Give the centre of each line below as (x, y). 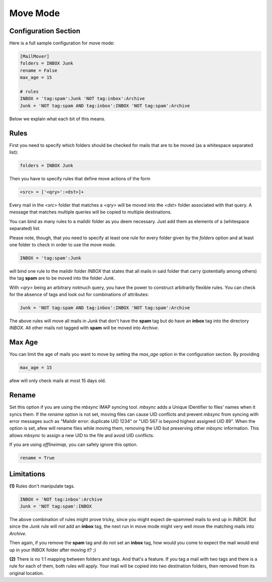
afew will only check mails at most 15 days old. (58, 381)
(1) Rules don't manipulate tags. (42, 486)
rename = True (37, 458)
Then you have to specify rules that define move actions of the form (80, 179)
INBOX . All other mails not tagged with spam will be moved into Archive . (84, 328)
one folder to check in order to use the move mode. (63, 245)
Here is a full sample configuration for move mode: (62, 43)
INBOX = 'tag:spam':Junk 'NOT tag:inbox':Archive (82, 99)
